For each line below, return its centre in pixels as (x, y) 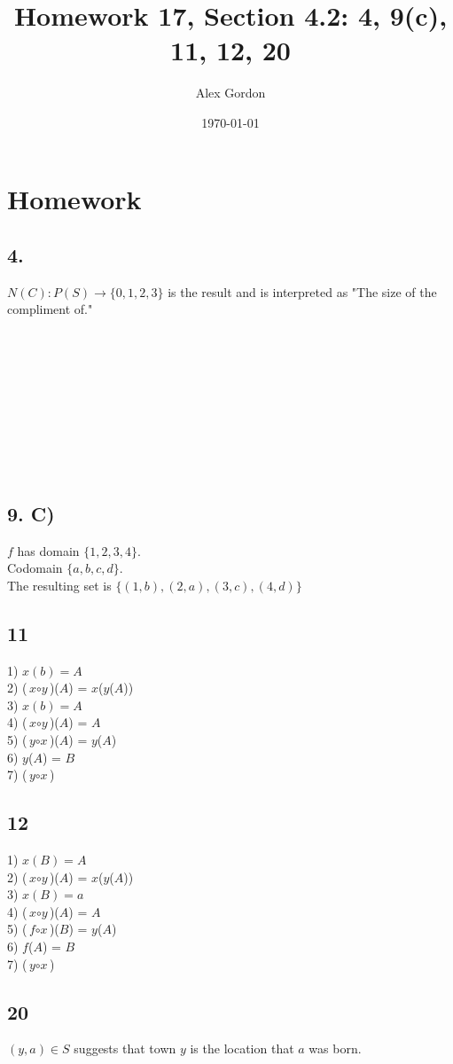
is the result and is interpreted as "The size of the (302, 291)
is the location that (242, 1048)
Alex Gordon (230, 93)
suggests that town (125, 1048)
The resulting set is (59, 585)
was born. (335, 1048)
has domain (48, 550)
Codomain (35, 568)
